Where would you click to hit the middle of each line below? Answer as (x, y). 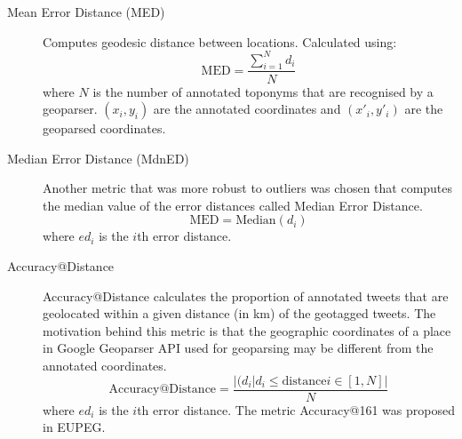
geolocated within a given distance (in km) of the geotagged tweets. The (239, 313)
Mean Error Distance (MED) (86, 12)
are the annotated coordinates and (247, 109)
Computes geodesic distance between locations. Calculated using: (220, 41)
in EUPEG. (74, 427)
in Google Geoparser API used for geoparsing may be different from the (238, 348)
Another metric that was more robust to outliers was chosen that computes (248, 188)
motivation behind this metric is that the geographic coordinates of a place (247, 330)
